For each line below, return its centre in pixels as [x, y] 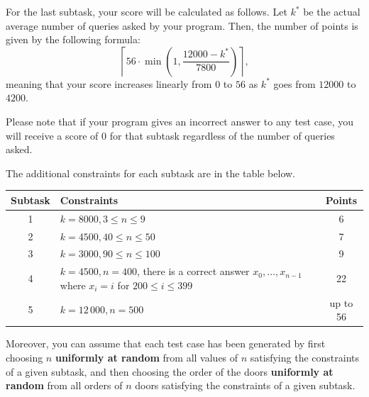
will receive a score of [52, 135]
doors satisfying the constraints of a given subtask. [245, 385]
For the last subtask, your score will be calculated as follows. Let [147, 11]
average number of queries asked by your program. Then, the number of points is [182, 25]
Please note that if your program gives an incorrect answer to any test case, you [180, 121]
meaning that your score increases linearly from [109, 83]
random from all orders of [64, 385]
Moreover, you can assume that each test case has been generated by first [166, 343]
